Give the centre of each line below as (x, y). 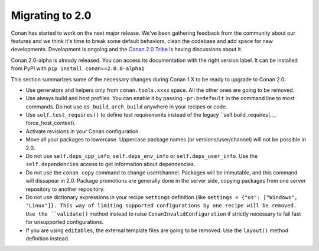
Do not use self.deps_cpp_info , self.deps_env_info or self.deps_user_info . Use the (142, 156)
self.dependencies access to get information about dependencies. (110, 164)
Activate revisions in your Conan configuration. (83, 131)
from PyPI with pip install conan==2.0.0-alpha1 (78, 68)
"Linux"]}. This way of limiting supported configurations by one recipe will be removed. (161, 206)
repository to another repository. (65, 189)
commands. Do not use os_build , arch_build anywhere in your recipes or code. (126, 107)
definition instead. (48, 238)
